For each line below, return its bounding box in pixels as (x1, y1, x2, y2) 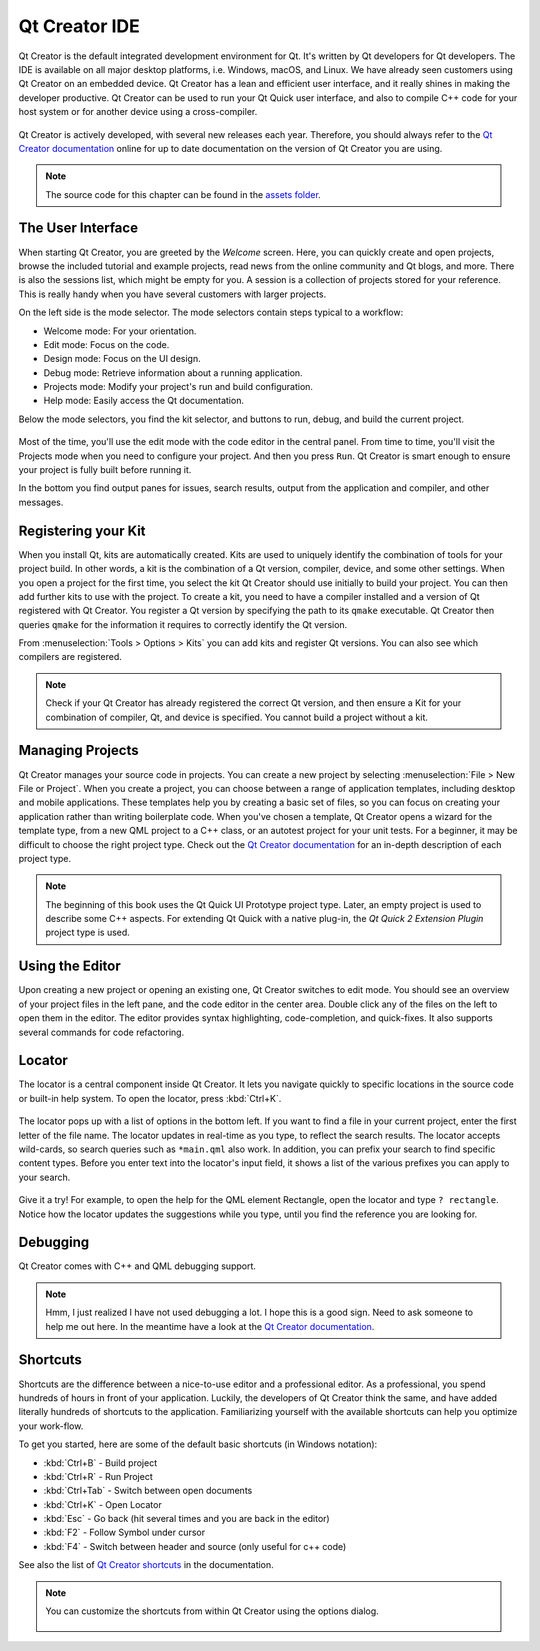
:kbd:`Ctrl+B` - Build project (43, 1456, 158, 1469)
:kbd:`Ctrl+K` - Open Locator (43, 1498, 162, 1510)
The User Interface (18, 220, 139, 237)
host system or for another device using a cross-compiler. (18, 106, 258, 118)
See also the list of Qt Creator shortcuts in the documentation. (18, 1559, 274, 1571)
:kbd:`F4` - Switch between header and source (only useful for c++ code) (43, 1540, 347, 1552)
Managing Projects (18, 742, 139, 759)
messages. (18, 496, 64, 508)
